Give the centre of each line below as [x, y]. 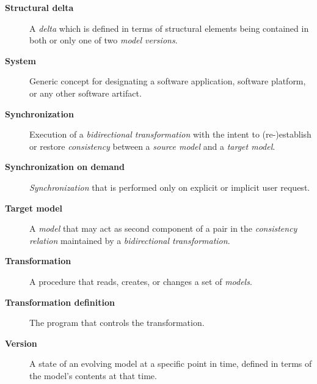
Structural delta [39, 7]
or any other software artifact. [86, 93]
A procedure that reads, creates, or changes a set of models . [141, 281]
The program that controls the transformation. [117, 323]
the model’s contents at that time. [93, 375]
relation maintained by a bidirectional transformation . [130, 240]
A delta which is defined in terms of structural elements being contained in [169, 28]
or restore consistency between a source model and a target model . [152, 146]
